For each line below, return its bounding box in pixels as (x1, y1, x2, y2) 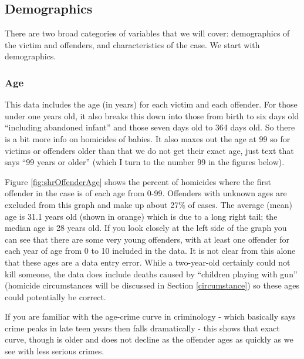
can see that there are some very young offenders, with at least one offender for (5, 233, 290, 245)
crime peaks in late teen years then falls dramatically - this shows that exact (5, 321, 280, 334)
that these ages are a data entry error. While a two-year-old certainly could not (5, 256, 291, 268)
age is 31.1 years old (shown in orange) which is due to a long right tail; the (5, 210, 278, 222)
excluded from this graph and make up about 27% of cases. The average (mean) (5, 198, 292, 210)
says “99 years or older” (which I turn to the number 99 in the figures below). (5, 156, 285, 168)
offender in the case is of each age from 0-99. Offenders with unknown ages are (5, 187, 287, 199)
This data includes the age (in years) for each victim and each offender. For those (5, 98, 298, 110)
